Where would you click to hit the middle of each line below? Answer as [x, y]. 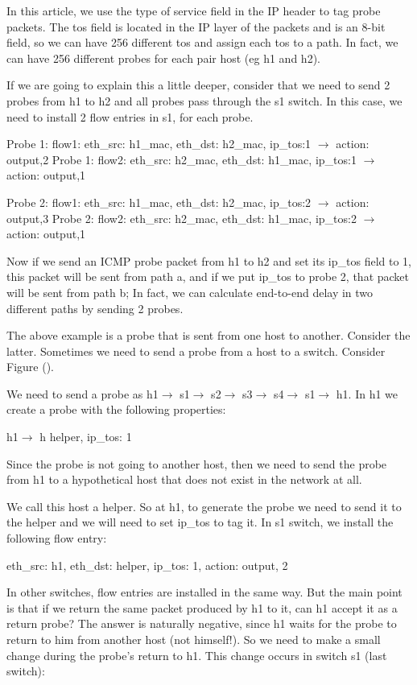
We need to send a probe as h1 [83, 393]
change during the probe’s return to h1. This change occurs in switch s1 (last [197, 655]
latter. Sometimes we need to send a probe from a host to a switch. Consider [196, 351]
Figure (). [30, 367]
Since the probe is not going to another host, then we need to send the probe [197, 463]
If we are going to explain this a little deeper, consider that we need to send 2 [198, 85]
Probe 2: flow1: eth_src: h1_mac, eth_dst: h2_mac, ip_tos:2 [159, 202]
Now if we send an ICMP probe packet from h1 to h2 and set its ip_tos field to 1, [209, 260]
